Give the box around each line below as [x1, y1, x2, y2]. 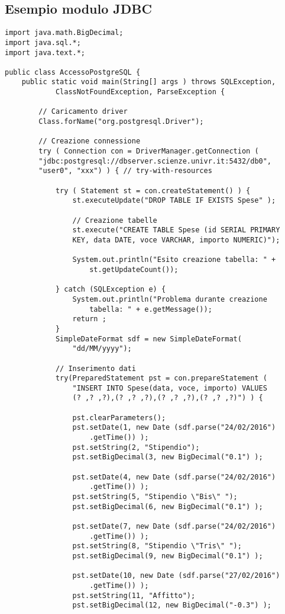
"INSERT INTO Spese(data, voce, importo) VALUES [72, 383, 267, 392]
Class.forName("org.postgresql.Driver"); [38, 117, 204, 126]
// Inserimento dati [55, 364, 136, 373]
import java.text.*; [5, 48, 86, 57]
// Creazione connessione [38, 137, 141, 146]
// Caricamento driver [38, 107, 128, 116]
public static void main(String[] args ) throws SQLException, [21, 78, 276, 87]
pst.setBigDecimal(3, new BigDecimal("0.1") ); [72, 453, 263, 462]
